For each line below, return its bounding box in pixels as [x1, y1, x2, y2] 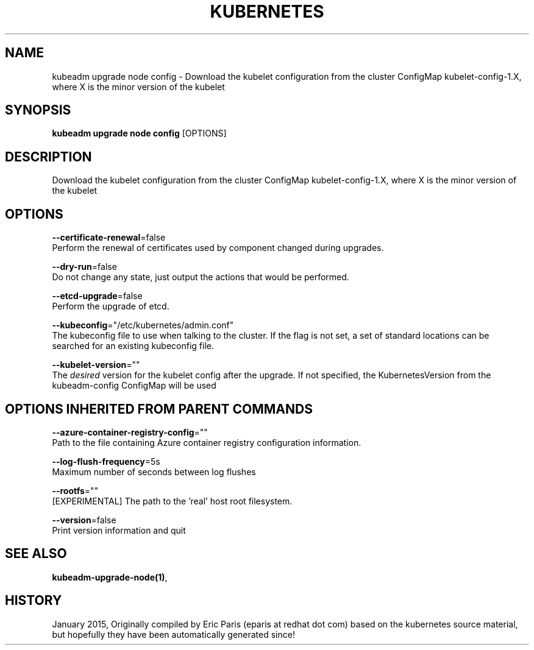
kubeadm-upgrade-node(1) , [52, 571, 168, 582]
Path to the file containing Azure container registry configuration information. [52, 437, 361, 448]
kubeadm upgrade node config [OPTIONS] [52, 128, 227, 139]
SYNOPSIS [5, 102, 71, 118]
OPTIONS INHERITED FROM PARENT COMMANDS [5, 401, 313, 417]
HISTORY [5, 593, 62, 609]
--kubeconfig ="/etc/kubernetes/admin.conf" [52, 320, 234, 331]
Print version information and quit [52, 525, 186, 535]
